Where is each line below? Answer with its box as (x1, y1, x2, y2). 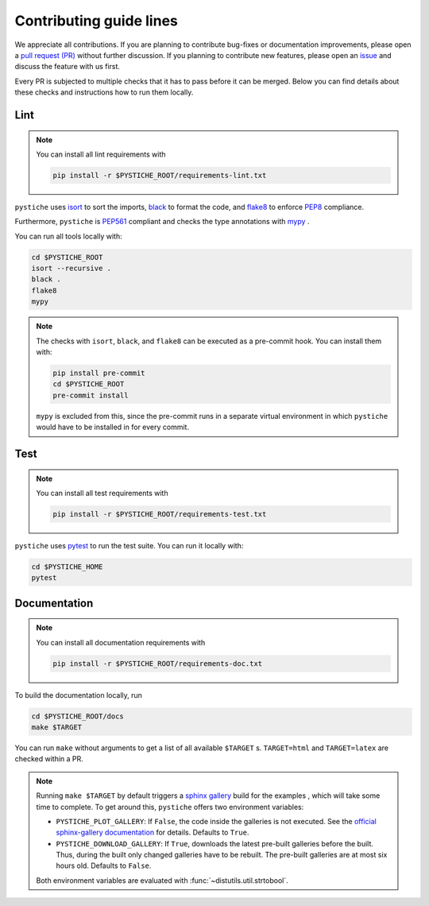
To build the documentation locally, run (14, 690, 143, 699)
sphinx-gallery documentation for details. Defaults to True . (56, 827, 249, 838)
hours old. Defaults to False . (56, 861, 152, 870)
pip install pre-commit (52, 368, 146, 377)
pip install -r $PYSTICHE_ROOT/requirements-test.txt (52, 509, 267, 518)
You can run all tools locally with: (14, 231, 122, 241)
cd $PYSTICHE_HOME (31, 562, 103, 571)
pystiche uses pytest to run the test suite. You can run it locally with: (14, 540, 244, 550)
